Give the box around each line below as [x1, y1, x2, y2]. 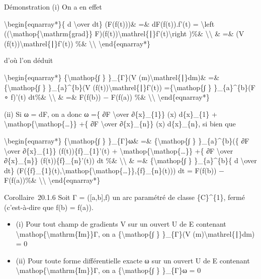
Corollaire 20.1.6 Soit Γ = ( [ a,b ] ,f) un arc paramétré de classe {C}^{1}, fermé [4, 191, 245, 202]
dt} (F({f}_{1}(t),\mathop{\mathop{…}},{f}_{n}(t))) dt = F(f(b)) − [4, 165, 225, 175]
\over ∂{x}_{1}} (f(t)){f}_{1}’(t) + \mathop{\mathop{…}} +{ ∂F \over [4, 145, 233, 156]
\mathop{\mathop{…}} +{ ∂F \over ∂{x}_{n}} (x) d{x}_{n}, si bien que [4, 118, 236, 129]
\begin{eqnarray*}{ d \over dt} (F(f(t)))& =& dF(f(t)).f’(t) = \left [4, 18, 215, 29]
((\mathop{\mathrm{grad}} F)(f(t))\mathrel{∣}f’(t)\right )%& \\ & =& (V [4, 28, 244, 39]
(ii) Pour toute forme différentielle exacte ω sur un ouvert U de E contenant [16, 255, 250, 265]
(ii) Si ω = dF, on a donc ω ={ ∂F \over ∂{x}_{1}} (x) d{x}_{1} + [4, 108, 217, 119]
